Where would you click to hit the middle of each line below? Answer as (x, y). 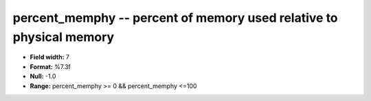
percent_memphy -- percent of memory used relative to (175, 18)
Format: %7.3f (50, 67)
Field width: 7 (50, 57)
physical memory (64, 37)
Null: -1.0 (43, 76)
